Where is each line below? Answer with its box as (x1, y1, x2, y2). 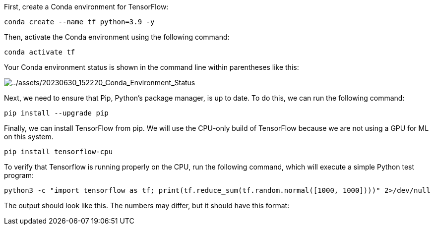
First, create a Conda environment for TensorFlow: (4, 2, 169, 11)
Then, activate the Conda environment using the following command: (4, 33, 230, 41)
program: (4, 171, 34, 179)
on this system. (4, 132, 54, 141)
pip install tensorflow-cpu (4, 148, 113, 156)
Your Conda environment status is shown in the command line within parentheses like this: (4, 63, 299, 71)
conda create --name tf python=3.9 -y (4, 18, 155, 26)
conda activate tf (4, 48, 75, 56)
